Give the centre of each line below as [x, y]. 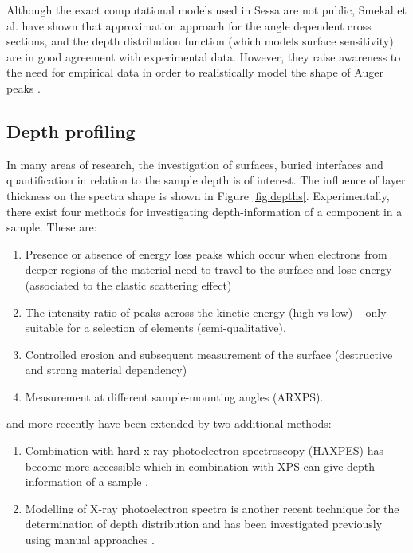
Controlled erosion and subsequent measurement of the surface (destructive [209, 354]
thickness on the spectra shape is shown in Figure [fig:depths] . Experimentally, [198, 195]
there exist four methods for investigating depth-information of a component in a [205, 211]
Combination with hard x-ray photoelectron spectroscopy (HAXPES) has [204, 450]
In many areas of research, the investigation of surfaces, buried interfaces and [195, 164]
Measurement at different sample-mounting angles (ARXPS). [174, 396]
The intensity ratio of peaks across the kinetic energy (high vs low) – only [206, 312]
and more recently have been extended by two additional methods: [169, 423]
